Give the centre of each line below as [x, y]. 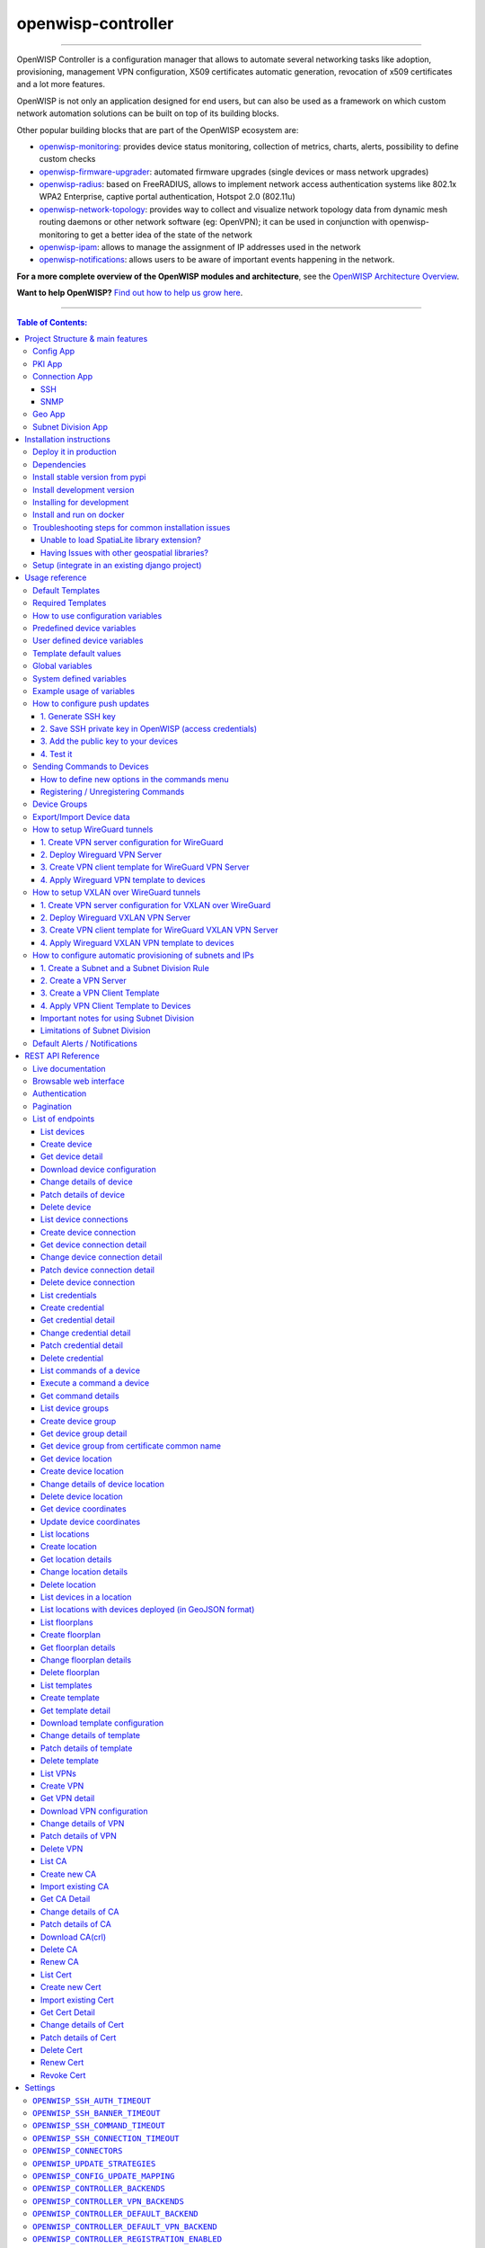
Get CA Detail [66, 1899]
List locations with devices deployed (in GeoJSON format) [148, 1610]
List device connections [85, 1219]
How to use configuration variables [97, 615]
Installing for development [81, 503]
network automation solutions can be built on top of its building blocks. [148, 113]
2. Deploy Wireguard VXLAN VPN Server [116, 917]
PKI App [48, 363]
